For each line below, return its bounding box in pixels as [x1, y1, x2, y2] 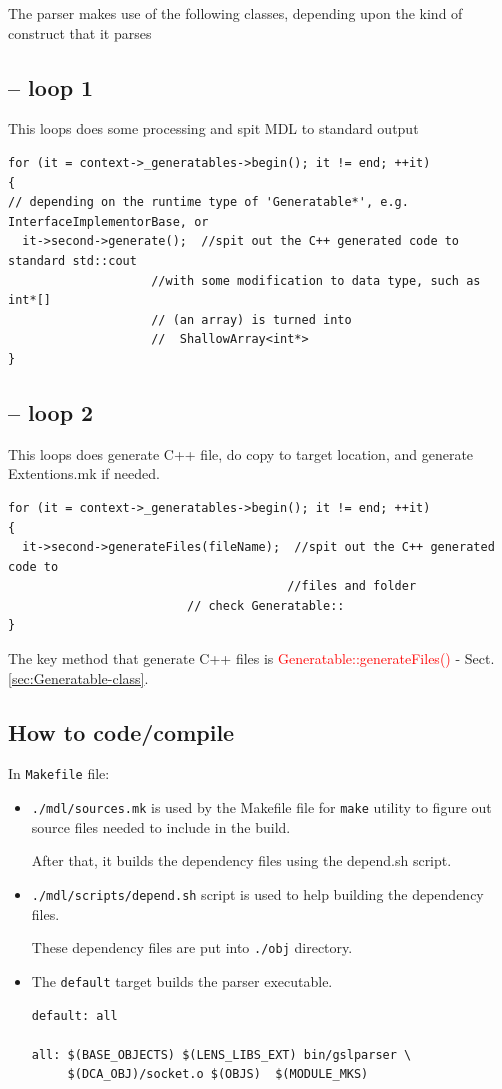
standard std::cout [8, 253, 137, 268]
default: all [31, 1008, 118, 1023]
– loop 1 [8, 71, 94, 102]
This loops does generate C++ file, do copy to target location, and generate [8, 443, 474, 464]
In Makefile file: [8, 763, 110, 784]
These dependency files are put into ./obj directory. [31, 937, 353, 958]
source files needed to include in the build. [31, 816, 291, 837]
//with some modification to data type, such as [151, 273, 481, 288]
